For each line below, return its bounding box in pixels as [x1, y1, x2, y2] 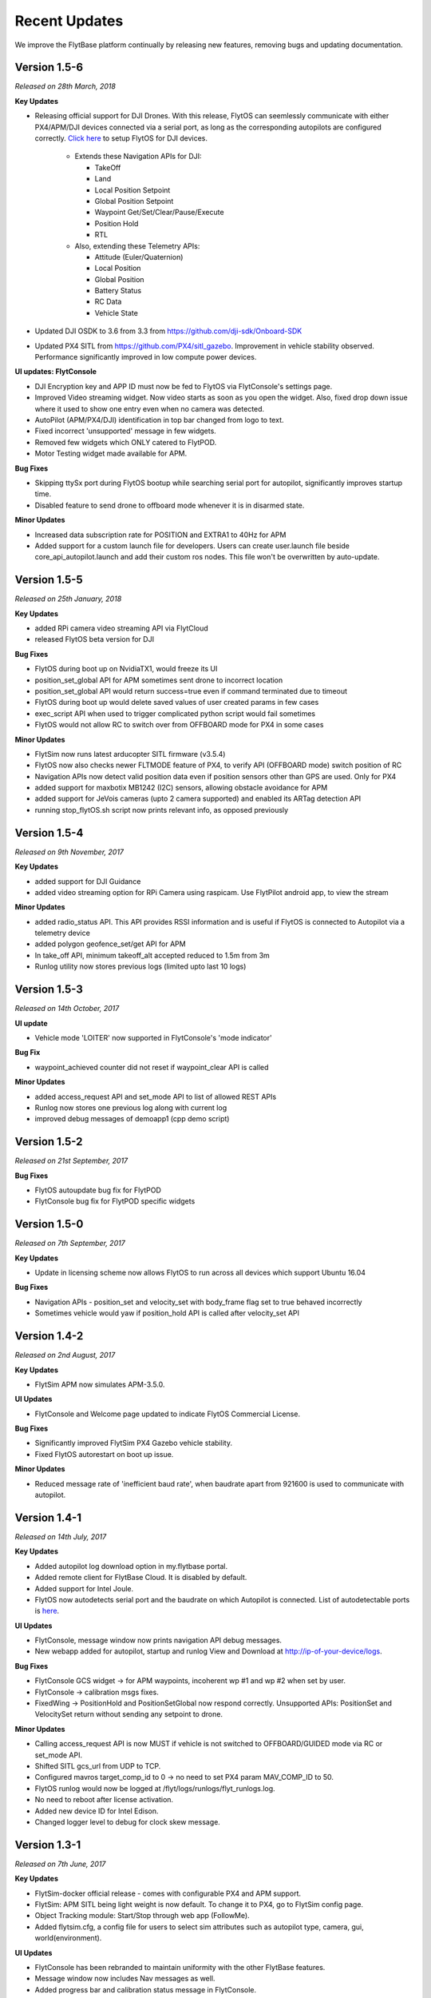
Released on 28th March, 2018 [14, 82, 116, 91]
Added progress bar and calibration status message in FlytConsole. [34, 1984, 257, 1994]
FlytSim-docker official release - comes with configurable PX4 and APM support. [34, 1889, 302, 1898]
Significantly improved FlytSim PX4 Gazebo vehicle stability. [34, 1439, 233, 1448]
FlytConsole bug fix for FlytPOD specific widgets [34, 1196, 196, 1206]
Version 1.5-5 [14, 573, 83, 587]
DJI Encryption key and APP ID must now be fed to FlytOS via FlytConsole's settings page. [34, 381, 333, 391]
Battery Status [94, 286, 142, 296]
